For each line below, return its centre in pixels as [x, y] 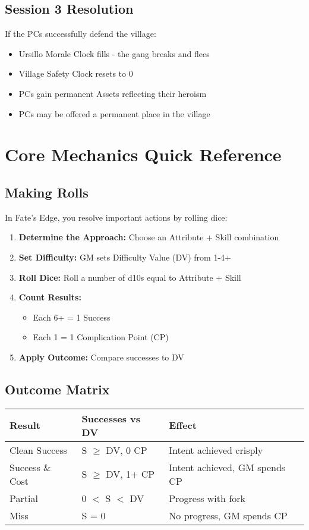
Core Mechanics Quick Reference [143, 154]
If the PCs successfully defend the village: [81, 34]
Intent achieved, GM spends [227, 467]
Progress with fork [207, 498]
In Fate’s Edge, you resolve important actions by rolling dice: [116, 217]
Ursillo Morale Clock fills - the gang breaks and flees [114, 53]
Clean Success [39, 450]
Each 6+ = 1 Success [72, 317]
